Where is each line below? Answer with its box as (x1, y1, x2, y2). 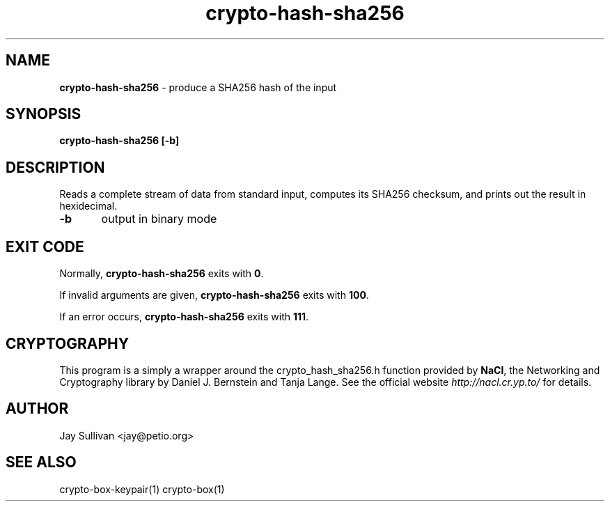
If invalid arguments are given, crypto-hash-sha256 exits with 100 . (59, 289, 369, 302)
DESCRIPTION (6, 158, 105, 176)
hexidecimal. (59, 200, 118, 212)
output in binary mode (101, 212, 217, 226)
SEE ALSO (6, 453, 77, 471)
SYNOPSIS (6, 105, 81, 123)
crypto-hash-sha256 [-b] (59, 134, 180, 147)
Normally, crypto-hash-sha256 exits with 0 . (59, 267, 264, 280)
